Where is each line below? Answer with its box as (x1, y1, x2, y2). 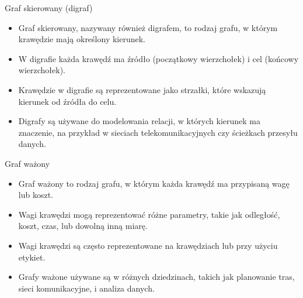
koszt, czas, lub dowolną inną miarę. (18, 220, 148, 232)
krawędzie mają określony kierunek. (18, 33, 145, 45)
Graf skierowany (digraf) (5, 2, 93, 13)
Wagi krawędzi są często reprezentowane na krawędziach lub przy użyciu (18, 239, 278, 251)
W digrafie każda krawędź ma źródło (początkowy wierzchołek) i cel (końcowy (18, 52, 299, 64)
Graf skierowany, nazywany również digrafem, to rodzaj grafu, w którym (18, 21, 278, 33)
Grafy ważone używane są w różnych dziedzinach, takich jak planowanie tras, (18, 270, 295, 283)
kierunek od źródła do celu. (18, 95, 117, 107)
